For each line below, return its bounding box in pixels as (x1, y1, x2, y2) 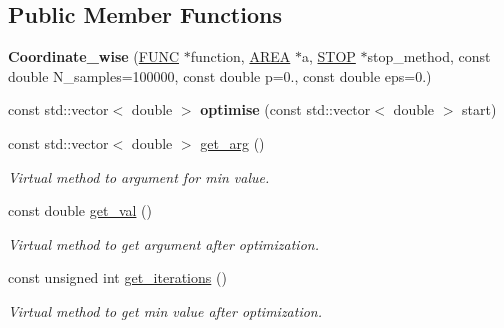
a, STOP (301, 46, 356, 67)
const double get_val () (8, 200, 152, 221)
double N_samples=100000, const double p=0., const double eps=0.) (8, 65, 432, 86)
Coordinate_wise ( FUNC (8, 46, 179, 67)
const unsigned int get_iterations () (8, 267, 227, 288)
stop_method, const (367, 46, 491, 67)
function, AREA (190, 46, 291, 67)
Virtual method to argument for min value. (8, 166, 270, 187)
